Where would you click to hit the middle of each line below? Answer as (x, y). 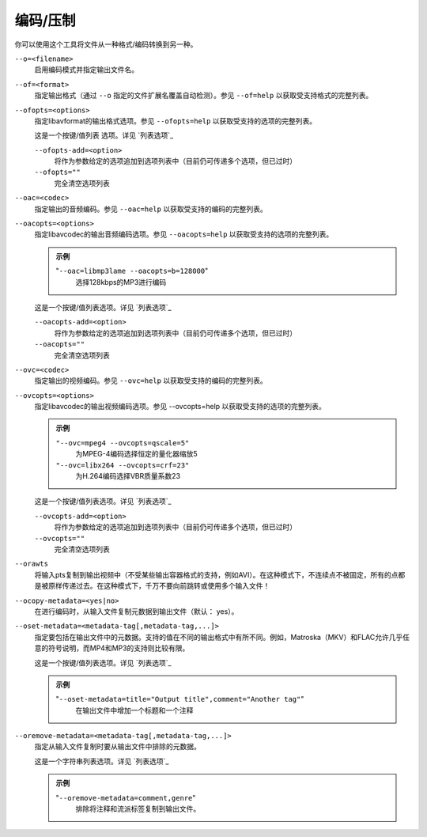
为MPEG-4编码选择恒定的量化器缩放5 (136, 454)
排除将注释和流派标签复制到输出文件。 (138, 809)
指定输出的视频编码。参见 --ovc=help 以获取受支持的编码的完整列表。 (151, 381)
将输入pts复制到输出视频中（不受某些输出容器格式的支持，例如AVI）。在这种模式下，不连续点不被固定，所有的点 (216, 574)
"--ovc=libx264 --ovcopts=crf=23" (123, 465)
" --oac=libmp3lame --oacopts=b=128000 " (132, 271)
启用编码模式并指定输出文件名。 (86, 70)
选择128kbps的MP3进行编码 (121, 282)
